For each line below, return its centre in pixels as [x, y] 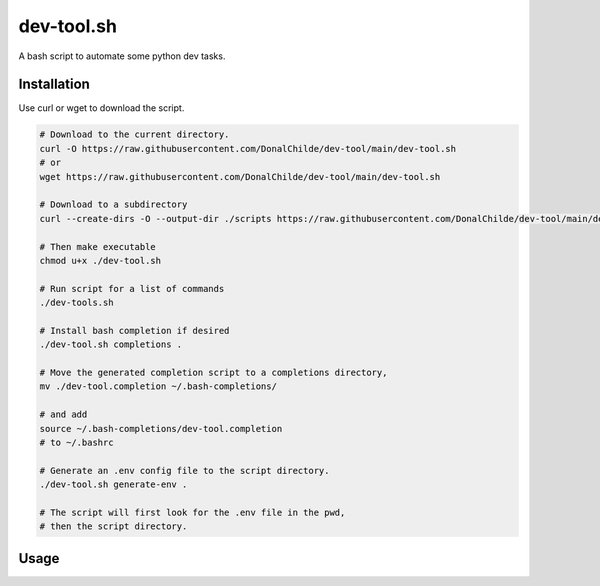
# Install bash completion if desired [134, 330]
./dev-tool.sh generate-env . [113, 484]
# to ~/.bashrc [76, 443]
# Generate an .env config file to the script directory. [184, 470]
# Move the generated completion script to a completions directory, [213, 373]
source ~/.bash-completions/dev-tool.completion [161, 428]
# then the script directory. [113, 526]
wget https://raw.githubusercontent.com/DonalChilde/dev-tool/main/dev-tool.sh [240, 176]
